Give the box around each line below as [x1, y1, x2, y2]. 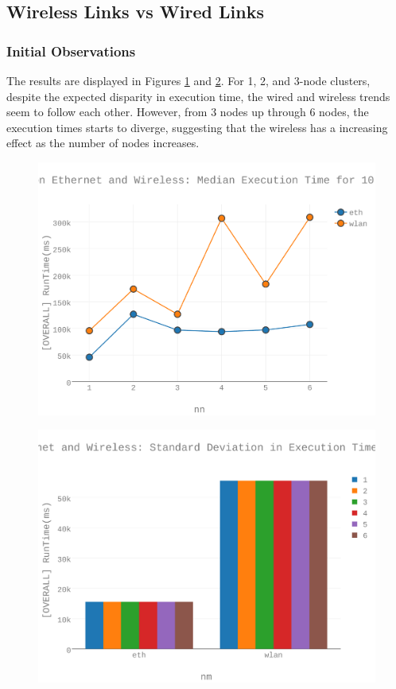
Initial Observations [6, 41, 136, 60]
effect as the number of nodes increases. [6, 134, 200, 151]
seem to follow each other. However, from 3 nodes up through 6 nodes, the [6, 103, 369, 120]
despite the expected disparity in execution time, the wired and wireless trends [6, 88, 390, 104]
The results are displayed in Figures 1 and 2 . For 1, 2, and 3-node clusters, [6, 72, 371, 88]
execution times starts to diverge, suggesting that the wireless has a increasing [6, 119, 388, 135]
